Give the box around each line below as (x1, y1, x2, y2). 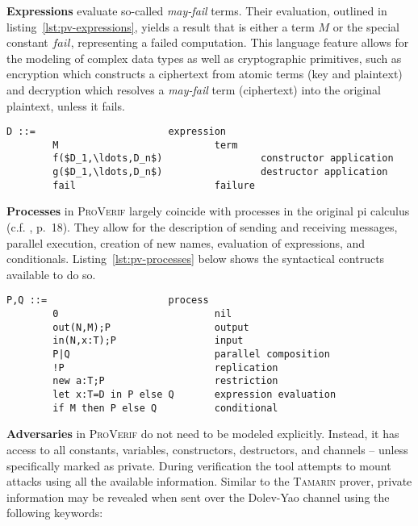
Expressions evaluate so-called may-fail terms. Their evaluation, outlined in (6, 2, 387, 19)
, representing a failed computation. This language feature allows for (70, 34, 409, 51)
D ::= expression (6, 126, 227, 138)
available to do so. (6, 265, 96, 282)
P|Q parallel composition (52, 349, 330, 361)
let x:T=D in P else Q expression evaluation (52, 389, 336, 400)
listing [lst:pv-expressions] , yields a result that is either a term (6, 18, 315, 35)
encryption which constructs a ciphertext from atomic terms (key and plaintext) (6, 65, 403, 82)
